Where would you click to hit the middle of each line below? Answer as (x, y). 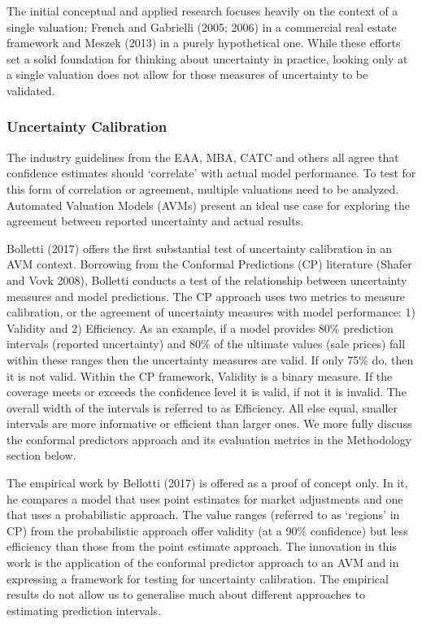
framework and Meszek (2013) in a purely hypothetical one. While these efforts (204, 43)
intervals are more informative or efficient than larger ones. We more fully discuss (209, 423)
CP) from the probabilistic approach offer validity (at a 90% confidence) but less (207, 530)
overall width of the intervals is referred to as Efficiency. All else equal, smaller (202, 407)
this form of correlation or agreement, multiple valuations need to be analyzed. (203, 188)
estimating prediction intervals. (84, 610)
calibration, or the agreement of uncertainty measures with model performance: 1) (211, 312)
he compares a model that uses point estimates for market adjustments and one (205, 498)
